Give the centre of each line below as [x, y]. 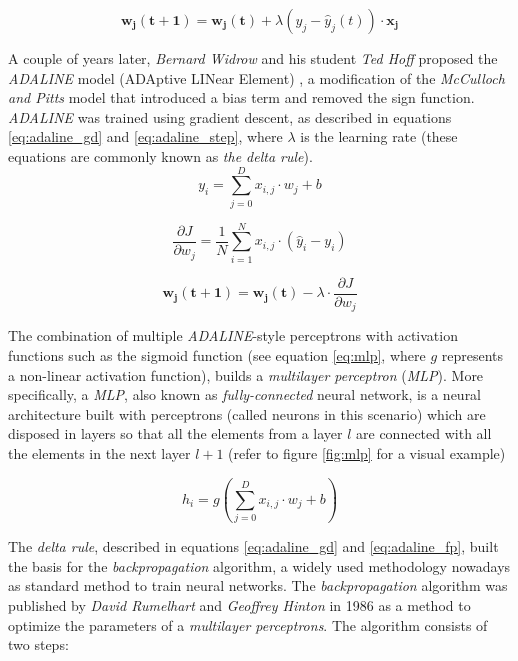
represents [472, 354]
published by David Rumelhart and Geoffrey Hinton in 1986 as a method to [239, 604]
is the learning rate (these [379, 136]
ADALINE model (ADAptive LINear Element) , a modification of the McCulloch [256, 77]
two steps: [38, 644]
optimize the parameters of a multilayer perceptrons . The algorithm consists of [248, 624]
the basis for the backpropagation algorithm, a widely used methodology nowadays [259, 565]
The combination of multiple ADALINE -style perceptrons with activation [233, 335]
